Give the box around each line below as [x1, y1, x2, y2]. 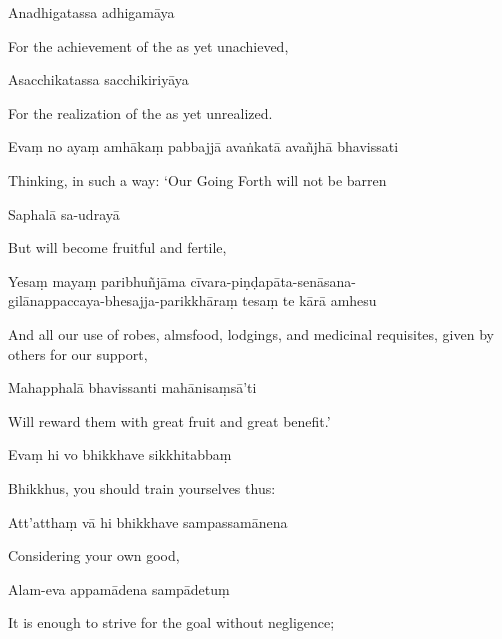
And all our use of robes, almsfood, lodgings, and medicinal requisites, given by [8, 323, 494, 344]
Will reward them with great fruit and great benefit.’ [8, 410, 331, 431]
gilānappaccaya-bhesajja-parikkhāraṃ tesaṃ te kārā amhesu [8, 290, 377, 311]
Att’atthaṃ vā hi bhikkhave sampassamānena [8, 511, 288, 532]
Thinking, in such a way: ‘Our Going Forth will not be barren [8, 169, 387, 190]
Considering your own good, [8, 545, 180, 566]
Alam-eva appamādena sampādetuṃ [8, 578, 230, 599]
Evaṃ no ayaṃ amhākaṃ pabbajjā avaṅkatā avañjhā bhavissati [8, 136, 399, 157]
